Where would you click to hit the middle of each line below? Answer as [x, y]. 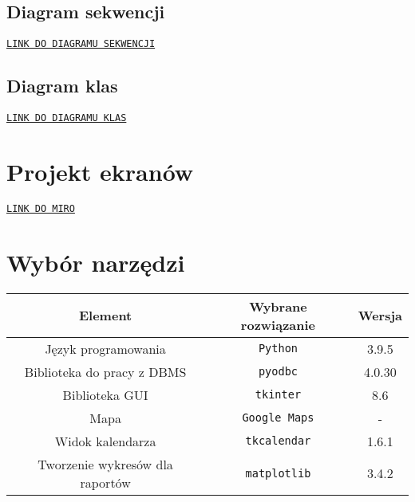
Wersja [380, 316]
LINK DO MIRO [41, 208]
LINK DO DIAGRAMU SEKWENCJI [81, 44]
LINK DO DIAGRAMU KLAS [67, 118]
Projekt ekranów [100, 171]
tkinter [278, 395]
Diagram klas [62, 86]
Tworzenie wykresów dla [105, 464]
